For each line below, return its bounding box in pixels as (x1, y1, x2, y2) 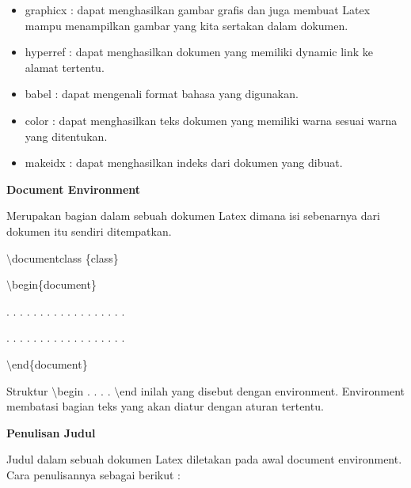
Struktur (6, 382, 48, 399)
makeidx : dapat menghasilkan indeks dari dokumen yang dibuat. (25, 154, 343, 171)
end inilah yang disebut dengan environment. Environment (120, 382, 405, 399)
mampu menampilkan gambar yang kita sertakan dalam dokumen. (25, 17, 348, 33)
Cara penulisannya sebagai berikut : (6, 466, 181, 482)
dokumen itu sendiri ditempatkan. (6, 222, 172, 239)
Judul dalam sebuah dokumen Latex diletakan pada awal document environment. (6, 451, 402, 467)
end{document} (12, 355, 88, 372)
